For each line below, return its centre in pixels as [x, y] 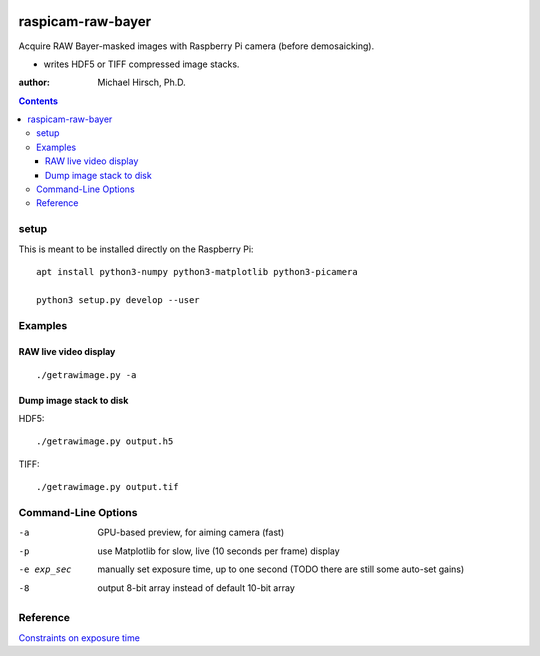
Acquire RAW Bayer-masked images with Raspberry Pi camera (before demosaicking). [196, 46]
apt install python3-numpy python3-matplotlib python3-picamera [197, 271]
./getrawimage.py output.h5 [105, 441]
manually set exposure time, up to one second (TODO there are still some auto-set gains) [281, 569]
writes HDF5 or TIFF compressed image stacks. [141, 64]
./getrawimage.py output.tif [107, 487]
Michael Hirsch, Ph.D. [142, 82]
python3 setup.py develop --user [118, 299]
